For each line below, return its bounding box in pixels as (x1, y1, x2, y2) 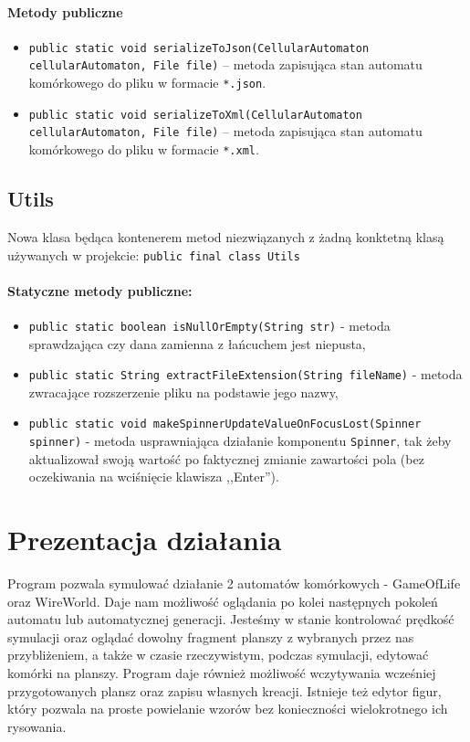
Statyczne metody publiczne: (7, 281, 193, 300)
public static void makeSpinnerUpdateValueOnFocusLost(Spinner (28, 418, 422, 431)
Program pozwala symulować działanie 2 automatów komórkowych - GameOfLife (7, 574, 461, 593)
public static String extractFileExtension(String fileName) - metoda (28, 365, 463, 384)
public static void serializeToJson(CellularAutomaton (28, 41, 370, 55)
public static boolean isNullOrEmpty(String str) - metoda (28, 315, 391, 334)
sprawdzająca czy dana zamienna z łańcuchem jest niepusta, (28, 334, 366, 353)
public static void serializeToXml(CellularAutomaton (28, 108, 362, 122)
